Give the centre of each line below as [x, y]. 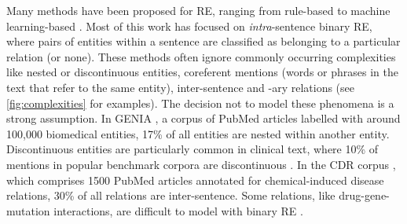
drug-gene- [364, 195]
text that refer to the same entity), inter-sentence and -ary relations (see [181, 87]
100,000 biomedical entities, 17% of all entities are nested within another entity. [198, 133]
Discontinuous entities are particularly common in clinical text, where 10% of [192, 149]
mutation [28, 210]
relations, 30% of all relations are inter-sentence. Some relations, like [171, 195]
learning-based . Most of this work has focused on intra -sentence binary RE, [189, 26]
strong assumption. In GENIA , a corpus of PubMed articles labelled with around [203, 118]
